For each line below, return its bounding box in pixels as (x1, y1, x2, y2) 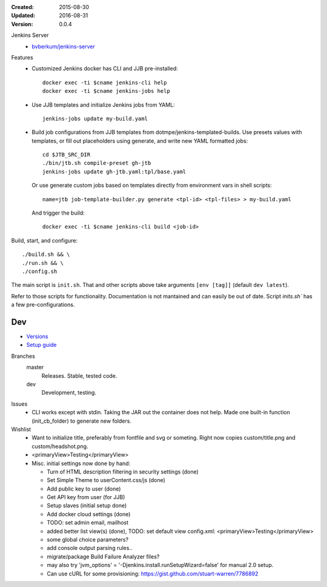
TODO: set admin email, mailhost (47, 519, 129, 526)
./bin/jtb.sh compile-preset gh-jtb (42, 159, 151, 167)
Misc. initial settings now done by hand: (31, 460, 131, 467)
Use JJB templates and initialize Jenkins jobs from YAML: (31, 101, 175, 109)
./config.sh (22, 267, 58, 275)
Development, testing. (41, 389, 97, 397)
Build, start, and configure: (11, 236, 78, 244)
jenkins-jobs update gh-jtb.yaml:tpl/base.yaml (42, 168, 187, 175)
